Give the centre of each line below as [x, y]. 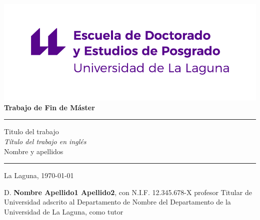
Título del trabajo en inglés [45, 141]
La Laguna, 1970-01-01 [39, 175]
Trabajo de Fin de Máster [49, 107]
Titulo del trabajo [31, 131]
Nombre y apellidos [34, 151]
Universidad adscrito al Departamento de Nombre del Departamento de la [117, 202]
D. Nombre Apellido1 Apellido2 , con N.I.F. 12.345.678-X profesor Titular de [128, 192]
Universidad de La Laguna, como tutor [64, 212]
